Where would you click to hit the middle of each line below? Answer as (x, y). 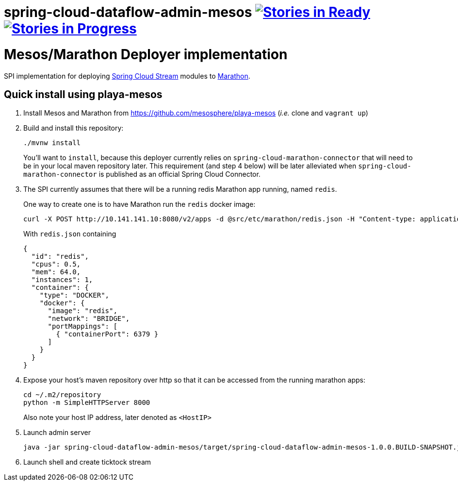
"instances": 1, (62, 280)
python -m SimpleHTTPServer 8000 (87, 403)
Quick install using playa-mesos (83, 94)
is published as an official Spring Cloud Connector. (180, 174)
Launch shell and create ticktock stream (87, 462)
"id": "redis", (60, 257)
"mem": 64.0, (56, 272)
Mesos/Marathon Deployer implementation (146, 54)
